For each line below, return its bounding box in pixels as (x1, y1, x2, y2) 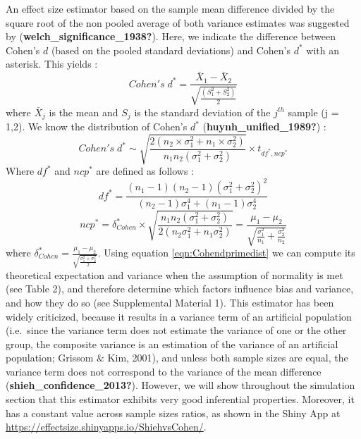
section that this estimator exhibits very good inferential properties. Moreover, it (6, 392, 355, 407)
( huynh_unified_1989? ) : (202, 119, 326, 134)
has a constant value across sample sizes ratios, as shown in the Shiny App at (6, 405, 341, 420)
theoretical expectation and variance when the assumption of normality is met (6, 267, 343, 282)
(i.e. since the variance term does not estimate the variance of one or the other (6, 323, 347, 338)
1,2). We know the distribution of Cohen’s (6, 119, 188, 134)
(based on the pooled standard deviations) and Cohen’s (51, 42, 291, 57)
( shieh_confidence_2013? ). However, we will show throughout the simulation (6, 378, 355, 392)
